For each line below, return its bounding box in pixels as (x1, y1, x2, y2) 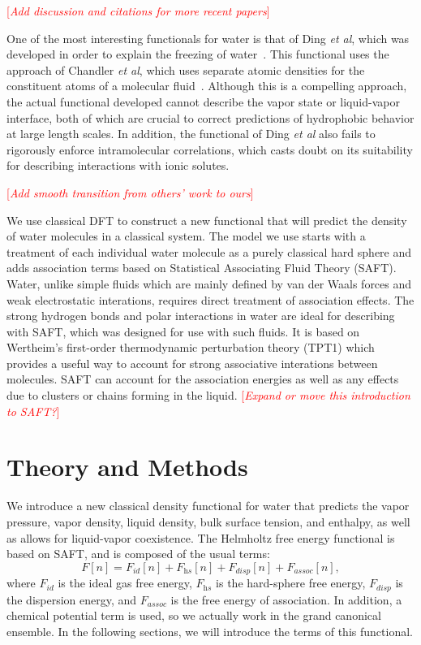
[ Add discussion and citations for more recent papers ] (6, 2, 270, 19)
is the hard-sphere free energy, (216, 574, 366, 591)
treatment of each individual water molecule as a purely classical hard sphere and (6, 243, 412, 260)
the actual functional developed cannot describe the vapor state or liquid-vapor (6, 93, 400, 110)
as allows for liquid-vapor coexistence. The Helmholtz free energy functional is (6, 529, 395, 546)
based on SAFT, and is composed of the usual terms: (6, 545, 270, 562)
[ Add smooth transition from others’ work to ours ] (6, 184, 254, 201)
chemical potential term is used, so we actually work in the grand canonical (6, 607, 381, 624)
